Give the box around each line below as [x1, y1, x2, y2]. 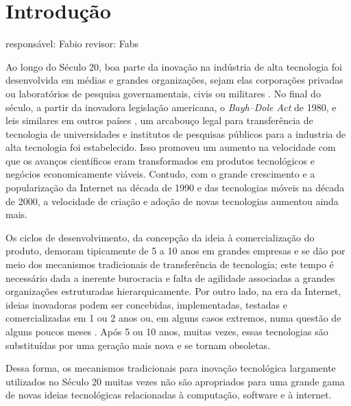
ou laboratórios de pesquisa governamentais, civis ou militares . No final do [5, 86, 321, 100]
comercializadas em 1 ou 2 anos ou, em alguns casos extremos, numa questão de [5, 311, 341, 325]
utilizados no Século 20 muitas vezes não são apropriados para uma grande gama [5, 374, 345, 388]
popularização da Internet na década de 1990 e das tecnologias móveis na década [5, 180, 345, 195]
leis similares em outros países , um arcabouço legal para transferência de [5, 113, 313, 128]
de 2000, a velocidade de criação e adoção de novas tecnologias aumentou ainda [5, 193, 339, 208]
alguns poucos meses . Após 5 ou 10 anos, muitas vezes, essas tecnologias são [5, 324, 328, 338]
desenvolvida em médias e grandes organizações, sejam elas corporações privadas [5, 73, 343, 87]
